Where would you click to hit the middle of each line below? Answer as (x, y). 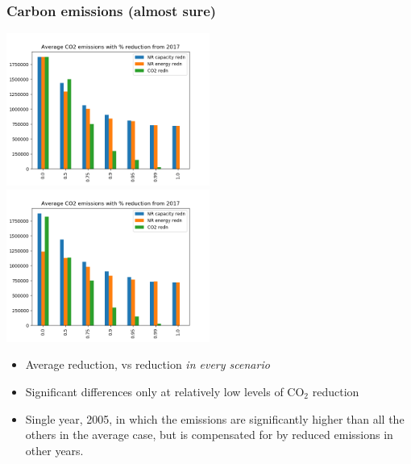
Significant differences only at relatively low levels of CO (165, 391)
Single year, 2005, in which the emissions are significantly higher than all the (215, 418)
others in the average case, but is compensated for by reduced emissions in (209, 435)
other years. (54, 450)
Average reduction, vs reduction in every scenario (147, 364)
